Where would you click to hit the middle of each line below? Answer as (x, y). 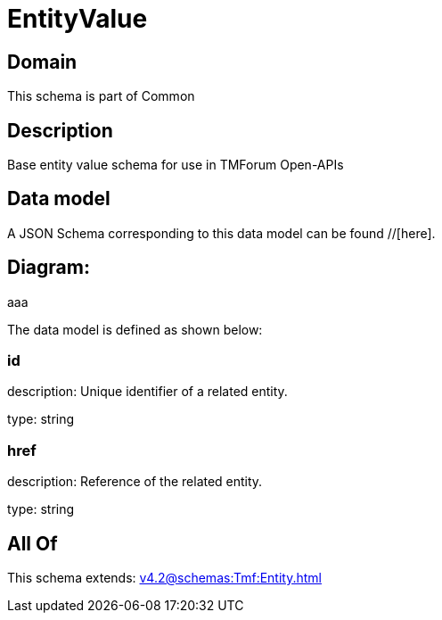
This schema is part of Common (101, 96)
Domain (42, 62)
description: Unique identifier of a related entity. (147, 392)
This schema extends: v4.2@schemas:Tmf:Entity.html (164, 578)
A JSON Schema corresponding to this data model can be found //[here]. (221, 233)
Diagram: (49, 268)
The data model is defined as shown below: (135, 329)
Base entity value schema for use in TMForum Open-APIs (176, 165)
